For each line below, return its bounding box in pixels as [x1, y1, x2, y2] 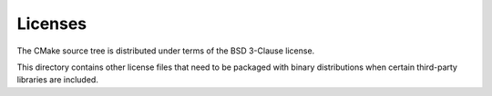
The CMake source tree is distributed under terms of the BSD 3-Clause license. [16, 45, 315, 56]
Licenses [16, 14, 87, 34]
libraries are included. [16, 74, 99, 85]
